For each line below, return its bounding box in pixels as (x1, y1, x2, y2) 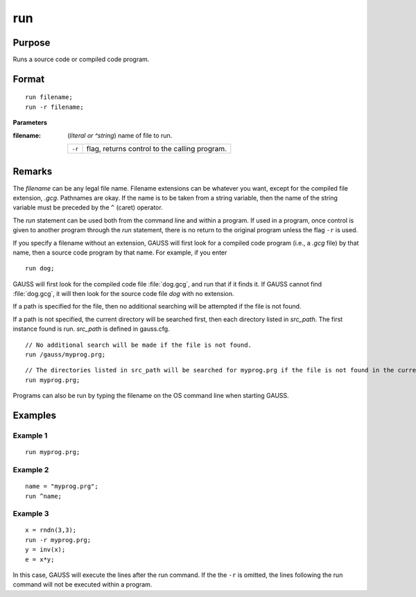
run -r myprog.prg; (25, 536, 92, 544)
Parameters (12, 119, 48, 127)
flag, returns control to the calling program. (86, 144, 227, 154)
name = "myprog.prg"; (25, 483, 98, 490)
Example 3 (12, 509, 49, 519)
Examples (12, 410, 57, 421)
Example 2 (12, 465, 49, 474)
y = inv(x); (25, 546, 66, 554)
